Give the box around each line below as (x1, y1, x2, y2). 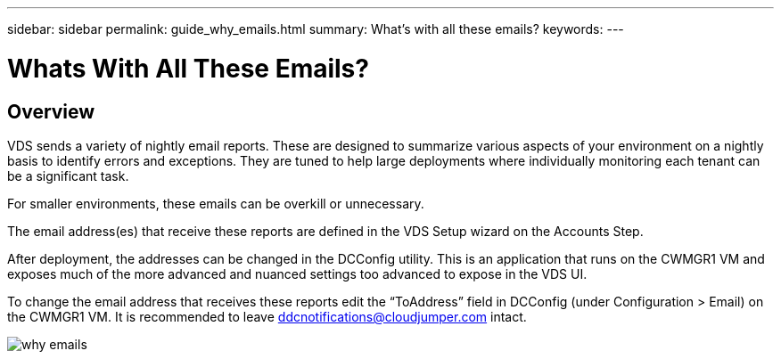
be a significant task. (7, 167, 129, 184)
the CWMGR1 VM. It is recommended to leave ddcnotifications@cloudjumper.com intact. (7, 308, 527, 324)
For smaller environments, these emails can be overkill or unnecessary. (7, 195, 424, 211)
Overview (7, 100, 95, 123)
